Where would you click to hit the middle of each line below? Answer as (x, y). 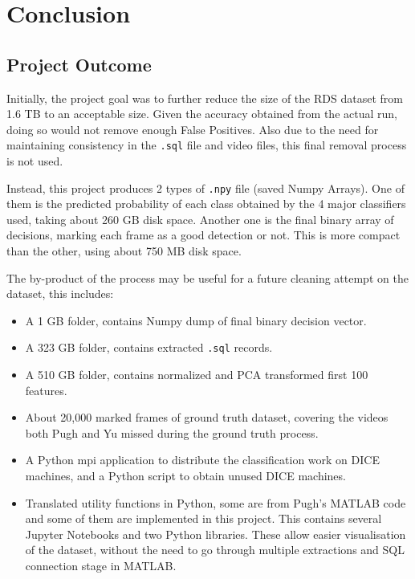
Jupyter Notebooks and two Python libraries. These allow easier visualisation (216, 534)
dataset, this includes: (60, 294)
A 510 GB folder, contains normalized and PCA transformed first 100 (197, 375)
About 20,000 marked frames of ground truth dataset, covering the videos (207, 417)
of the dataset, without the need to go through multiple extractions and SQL (215, 550)
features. (46, 390)
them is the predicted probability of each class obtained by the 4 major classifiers (206, 204)
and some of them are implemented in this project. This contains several (203, 518)
